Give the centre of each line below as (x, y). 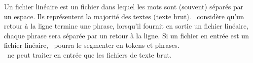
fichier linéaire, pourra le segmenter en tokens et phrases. (92, 45)
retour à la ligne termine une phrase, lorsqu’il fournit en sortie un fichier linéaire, (126, 26)
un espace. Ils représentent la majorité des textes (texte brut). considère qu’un (124, 16)
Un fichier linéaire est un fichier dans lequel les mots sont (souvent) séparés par (124, 6)
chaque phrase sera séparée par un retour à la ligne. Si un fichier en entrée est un (126, 35)
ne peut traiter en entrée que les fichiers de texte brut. (89, 54)
